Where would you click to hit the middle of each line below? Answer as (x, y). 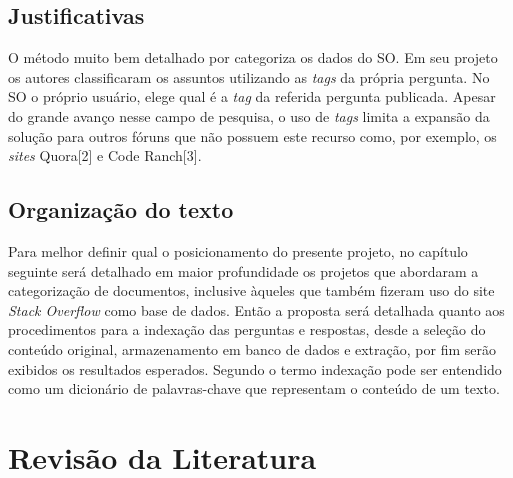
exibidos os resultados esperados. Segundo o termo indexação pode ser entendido (255, 368)
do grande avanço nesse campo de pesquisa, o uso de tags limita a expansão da (249, 115)
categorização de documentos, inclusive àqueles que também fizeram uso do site (251, 290)
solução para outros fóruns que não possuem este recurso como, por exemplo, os (252, 135)
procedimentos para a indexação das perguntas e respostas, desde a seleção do (247, 329)
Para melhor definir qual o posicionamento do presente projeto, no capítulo (238, 250)
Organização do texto (121, 209)
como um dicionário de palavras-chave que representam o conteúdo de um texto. (254, 388)
